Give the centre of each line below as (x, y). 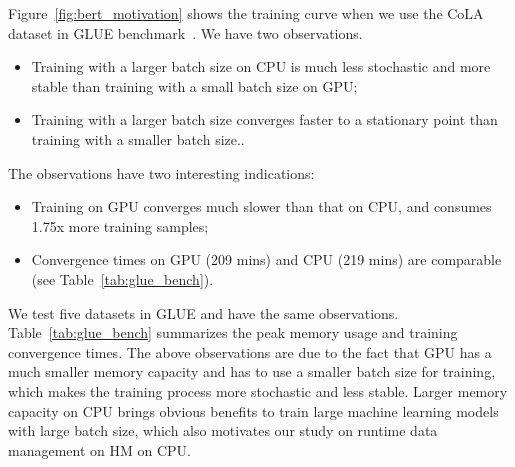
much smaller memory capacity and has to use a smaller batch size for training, (252, 371)
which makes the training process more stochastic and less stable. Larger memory (258, 390)
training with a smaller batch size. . (138, 138)
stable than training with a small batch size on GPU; (194, 85)
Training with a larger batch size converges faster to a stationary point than (264, 119)
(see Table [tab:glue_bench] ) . (122, 278)
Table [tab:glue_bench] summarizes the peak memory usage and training (233, 332)
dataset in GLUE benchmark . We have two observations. (185, 32)
